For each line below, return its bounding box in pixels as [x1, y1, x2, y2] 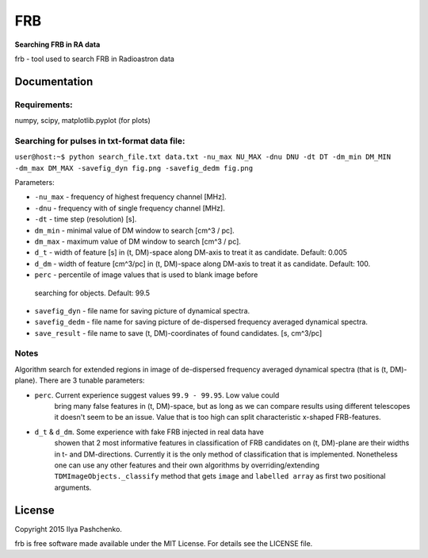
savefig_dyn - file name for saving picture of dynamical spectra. [34, 306, 250, 315]
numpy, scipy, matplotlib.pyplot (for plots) [14, 116, 151, 125]
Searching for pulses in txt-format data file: [14, 135, 185, 146]
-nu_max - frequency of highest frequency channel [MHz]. [34, 192, 227, 202]
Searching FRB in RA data [14, 40, 101, 49]
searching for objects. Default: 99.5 [34, 288, 151, 298]
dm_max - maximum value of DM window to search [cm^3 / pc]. [34, 237, 242, 246]
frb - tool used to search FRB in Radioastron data [14, 54, 174, 63]
